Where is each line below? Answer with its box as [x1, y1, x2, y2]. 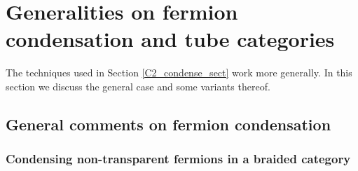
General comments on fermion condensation [6, 113, 331, 135]
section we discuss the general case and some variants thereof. [6, 78, 270, 93]
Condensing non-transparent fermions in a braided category [6, 150, 351, 167]
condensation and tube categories [6, 25, 335, 53]
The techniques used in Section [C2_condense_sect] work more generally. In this [6, 65, 352, 80]
